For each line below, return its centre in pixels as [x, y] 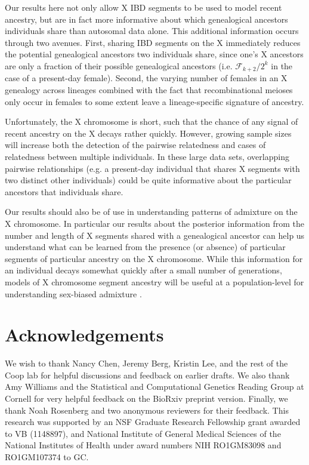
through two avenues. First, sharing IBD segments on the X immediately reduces [153, 42]
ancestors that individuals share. [64, 191]
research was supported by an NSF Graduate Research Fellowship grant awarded [153, 422]
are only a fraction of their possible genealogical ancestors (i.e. [119, 65]
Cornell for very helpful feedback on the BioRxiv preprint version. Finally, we [146, 398]
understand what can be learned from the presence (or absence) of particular [145, 247]
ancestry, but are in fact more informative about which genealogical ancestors [146, 19]
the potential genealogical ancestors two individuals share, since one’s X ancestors [154, 54]
